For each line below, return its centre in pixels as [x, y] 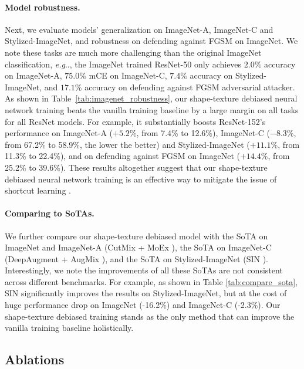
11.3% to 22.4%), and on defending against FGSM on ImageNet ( [122, 156]
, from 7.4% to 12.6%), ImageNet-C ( [203, 133]
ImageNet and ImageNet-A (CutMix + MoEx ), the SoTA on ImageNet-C [138, 247]
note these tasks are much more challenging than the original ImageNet [133, 52]
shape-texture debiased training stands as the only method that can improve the [150, 316]
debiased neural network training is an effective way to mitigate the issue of [141, 179]
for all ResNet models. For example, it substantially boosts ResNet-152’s [135, 121]
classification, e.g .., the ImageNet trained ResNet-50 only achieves [123, 64]
